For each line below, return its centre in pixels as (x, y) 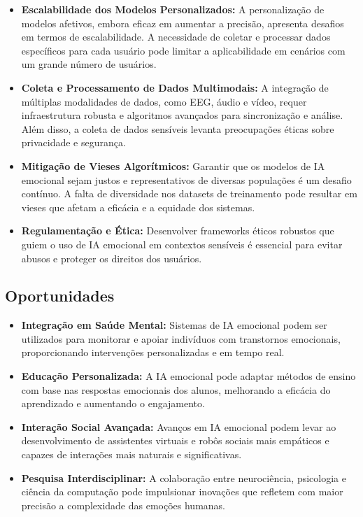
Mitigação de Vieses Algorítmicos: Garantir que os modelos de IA (173, 165)
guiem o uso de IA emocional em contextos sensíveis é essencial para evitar (182, 244)
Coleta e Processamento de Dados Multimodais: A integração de (175, 87)
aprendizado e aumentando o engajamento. (113, 403)
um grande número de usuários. (89, 64)
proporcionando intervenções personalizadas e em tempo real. (153, 352)
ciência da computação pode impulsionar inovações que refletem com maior (182, 491)
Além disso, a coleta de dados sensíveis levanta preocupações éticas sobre (178, 128)
